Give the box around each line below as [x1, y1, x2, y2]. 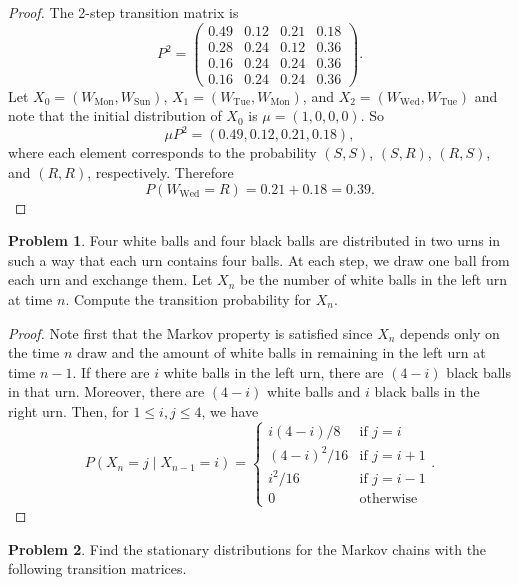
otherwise [359, 491, 418, 506]
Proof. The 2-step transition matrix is [8, 2, 239, 22]
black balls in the [374, 381, 480, 402]
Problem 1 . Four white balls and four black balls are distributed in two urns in [8, 230, 501, 251]
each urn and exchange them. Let [8, 269, 213, 290]
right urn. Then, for [8, 401, 129, 421]
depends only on [400, 322, 500, 343]
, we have [201, 401, 259, 421]
